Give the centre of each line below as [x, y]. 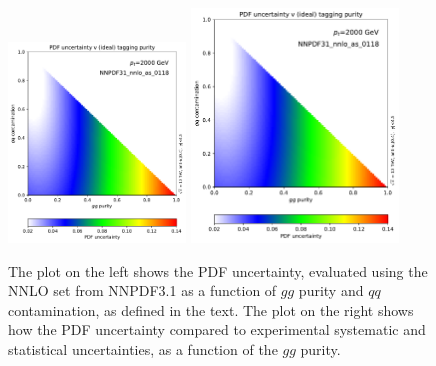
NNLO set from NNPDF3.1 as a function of [142, 290]
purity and [331, 290]
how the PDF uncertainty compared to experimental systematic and [217, 329]
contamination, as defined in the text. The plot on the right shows [211, 309]
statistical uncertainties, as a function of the [143, 349]
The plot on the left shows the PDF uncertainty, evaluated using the [218, 270]
